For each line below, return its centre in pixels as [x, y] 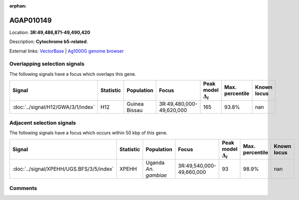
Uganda [155, 163]
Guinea [135, 104]
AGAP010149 [31, 20]
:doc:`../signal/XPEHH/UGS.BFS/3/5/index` [63, 169]
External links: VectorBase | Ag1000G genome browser [67, 51]
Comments [23, 188]
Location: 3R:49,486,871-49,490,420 [50, 32]
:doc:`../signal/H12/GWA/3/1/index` [54, 107]
